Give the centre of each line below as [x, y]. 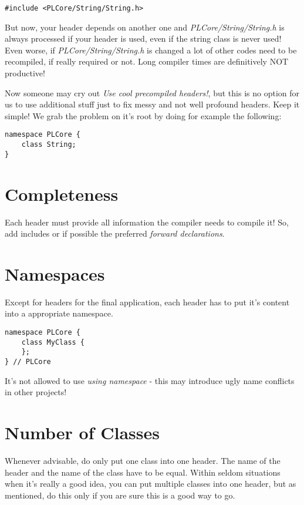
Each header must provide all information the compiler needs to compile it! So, [147, 222]
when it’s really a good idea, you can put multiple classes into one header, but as [151, 484]
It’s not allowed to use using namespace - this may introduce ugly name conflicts [150, 380]
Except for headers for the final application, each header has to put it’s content [147, 302]
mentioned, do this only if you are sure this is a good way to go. [120, 495]
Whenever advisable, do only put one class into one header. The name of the [143, 460]
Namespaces [55, 273]
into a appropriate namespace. [59, 313]
